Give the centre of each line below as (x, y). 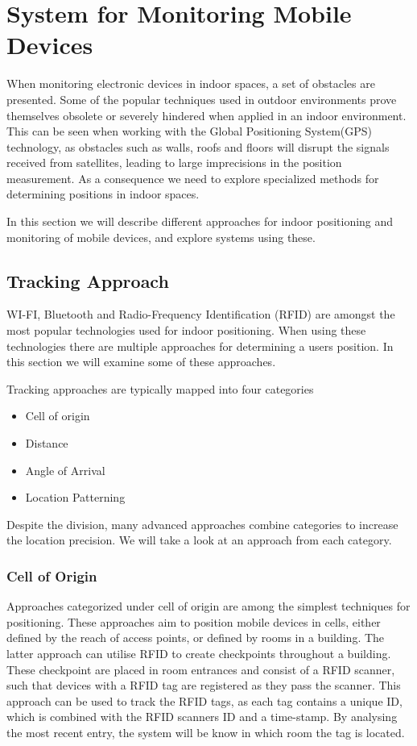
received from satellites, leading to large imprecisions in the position (174, 163)
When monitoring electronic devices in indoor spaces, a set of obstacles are (191, 83)
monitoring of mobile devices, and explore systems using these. (161, 237)
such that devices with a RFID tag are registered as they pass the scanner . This (204, 685)
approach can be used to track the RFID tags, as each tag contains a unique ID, (204, 700)
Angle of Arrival (65, 470)
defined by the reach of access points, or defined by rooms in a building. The (196, 638)
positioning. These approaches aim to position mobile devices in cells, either (194, 621)
